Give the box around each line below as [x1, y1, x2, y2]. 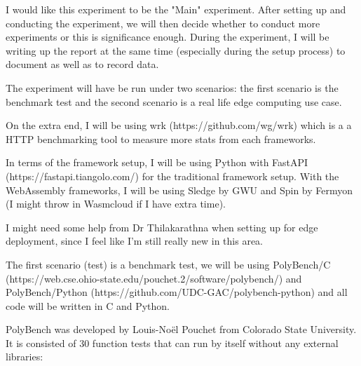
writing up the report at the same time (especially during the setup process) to [6, 43, 346, 57]
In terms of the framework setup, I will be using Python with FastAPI [6, 155, 308, 170]
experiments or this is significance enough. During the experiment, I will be [6, 29, 329, 44]
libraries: [6, 349, 43, 364]
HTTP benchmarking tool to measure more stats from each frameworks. [6, 131, 316, 146]
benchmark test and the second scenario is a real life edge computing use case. [6, 94, 342, 109]
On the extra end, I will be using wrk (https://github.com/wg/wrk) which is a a [6, 118, 352, 133]
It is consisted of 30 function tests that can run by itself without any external [6, 335, 339, 350]
